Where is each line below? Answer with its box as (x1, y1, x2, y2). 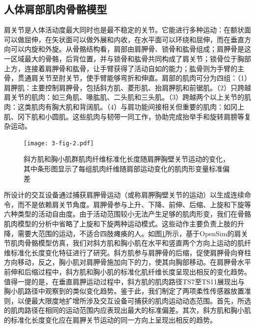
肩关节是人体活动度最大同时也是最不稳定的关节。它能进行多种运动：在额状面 (4, 25, 251, 35)
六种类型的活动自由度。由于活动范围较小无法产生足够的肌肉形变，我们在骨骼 (4, 209, 251, 219)
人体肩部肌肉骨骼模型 (4, 1, 107, 17)
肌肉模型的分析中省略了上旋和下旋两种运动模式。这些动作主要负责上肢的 (4, 218, 237, 228)
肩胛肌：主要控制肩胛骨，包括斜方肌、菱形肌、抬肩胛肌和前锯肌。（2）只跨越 (4, 82, 251, 92)
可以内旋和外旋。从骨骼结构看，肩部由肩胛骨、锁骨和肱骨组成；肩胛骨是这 (10, 44, 251, 54)
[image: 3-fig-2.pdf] (24, 139, 94, 147)
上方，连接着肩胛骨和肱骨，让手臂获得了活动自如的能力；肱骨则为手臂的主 (4, 63, 244, 73)
